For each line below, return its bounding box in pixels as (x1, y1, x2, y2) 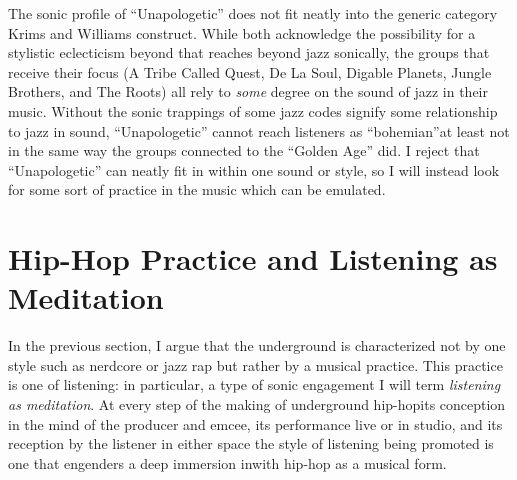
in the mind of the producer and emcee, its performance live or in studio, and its (8, 413, 503, 434)
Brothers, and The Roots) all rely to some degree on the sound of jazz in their (8, 81, 488, 102)
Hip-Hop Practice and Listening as (8, 238, 498, 279)
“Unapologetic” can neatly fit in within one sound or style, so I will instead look (8, 159, 500, 180)
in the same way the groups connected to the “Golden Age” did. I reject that (8, 140, 480, 161)
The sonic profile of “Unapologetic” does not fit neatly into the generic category (8, 3, 498, 23)
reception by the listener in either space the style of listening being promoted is (8, 433, 494, 454)
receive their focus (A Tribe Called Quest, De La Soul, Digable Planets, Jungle (8, 61, 492, 82)
